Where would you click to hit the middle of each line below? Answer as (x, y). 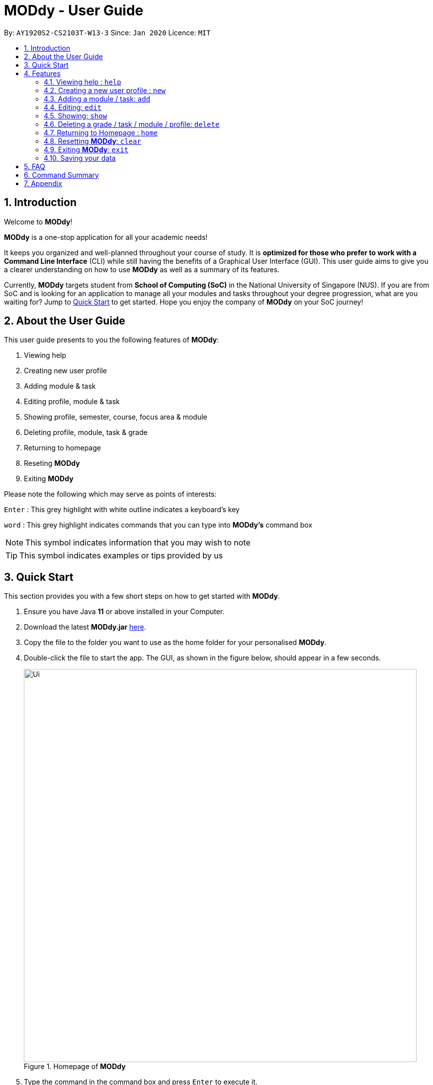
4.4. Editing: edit (73, 107)
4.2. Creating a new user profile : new (105, 90)
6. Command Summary (61, 175)
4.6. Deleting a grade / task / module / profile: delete (132, 124)
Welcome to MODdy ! (38, 221)
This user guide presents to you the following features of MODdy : (112, 340)
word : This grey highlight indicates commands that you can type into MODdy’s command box (158, 525)
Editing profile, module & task (72, 402)
